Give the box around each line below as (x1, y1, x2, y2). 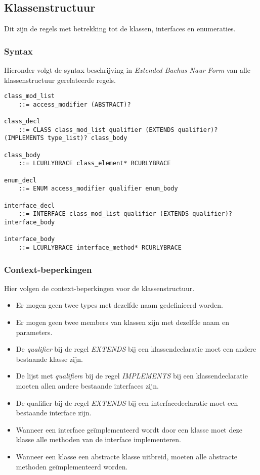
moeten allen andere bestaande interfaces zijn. (16, 381, 159, 391)
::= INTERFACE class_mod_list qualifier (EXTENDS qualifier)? (18, 210, 233, 218)
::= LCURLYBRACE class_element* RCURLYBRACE (18, 160, 171, 167)
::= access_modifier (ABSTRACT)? (18, 101, 131, 108)
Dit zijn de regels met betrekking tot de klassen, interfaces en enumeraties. (4, 23, 236, 34)
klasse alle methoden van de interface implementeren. (16, 434, 181, 445)
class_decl (4, 118, 40, 125)
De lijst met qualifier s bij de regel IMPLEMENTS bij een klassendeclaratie (16, 370, 248, 381)
